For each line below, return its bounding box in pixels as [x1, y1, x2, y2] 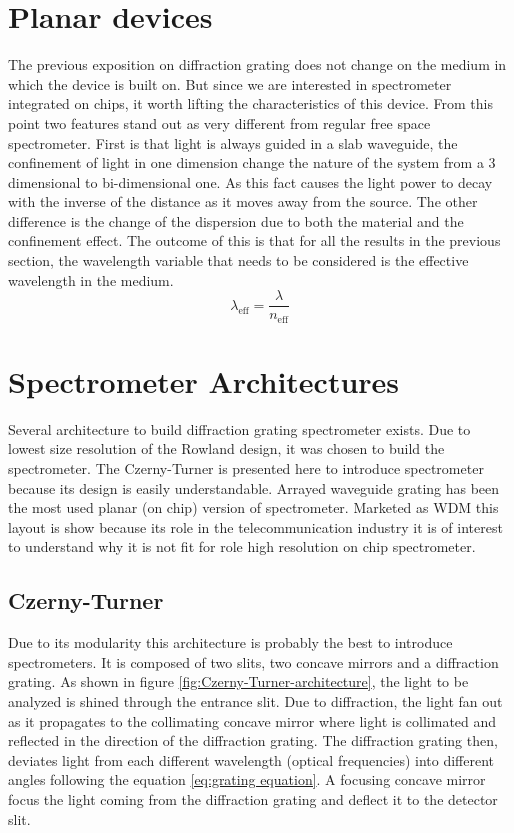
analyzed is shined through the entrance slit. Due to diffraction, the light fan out [8, 691, 503, 712]
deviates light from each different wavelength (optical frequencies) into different [8, 749, 495, 770]
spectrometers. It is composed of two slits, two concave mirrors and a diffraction [8, 651, 499, 672]
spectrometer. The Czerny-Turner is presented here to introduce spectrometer [8, 458, 484, 479]
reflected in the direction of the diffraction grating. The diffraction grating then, [8, 730, 498, 751]
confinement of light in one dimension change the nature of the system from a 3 [8, 152, 496, 173]
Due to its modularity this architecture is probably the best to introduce [8, 632, 453, 653]
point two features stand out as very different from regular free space [8, 112, 431, 133]
